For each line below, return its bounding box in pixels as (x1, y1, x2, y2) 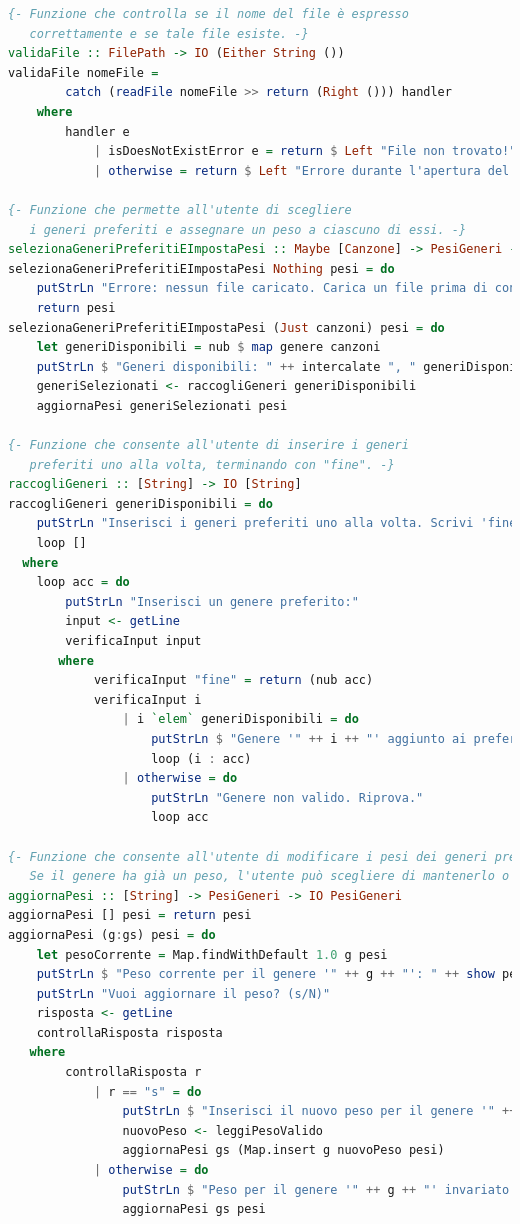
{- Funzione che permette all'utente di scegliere (8, 202, 352, 217)
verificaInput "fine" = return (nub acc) (93, 673, 374, 688)
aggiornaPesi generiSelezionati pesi (36, 398, 288, 413)
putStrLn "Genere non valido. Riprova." (151, 790, 424, 805)
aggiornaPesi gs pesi (122, 1202, 266, 1217)
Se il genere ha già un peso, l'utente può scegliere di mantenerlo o (29, 869, 510, 884)
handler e (65, 124, 130, 139)
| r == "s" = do (93, 1084, 202, 1099)
